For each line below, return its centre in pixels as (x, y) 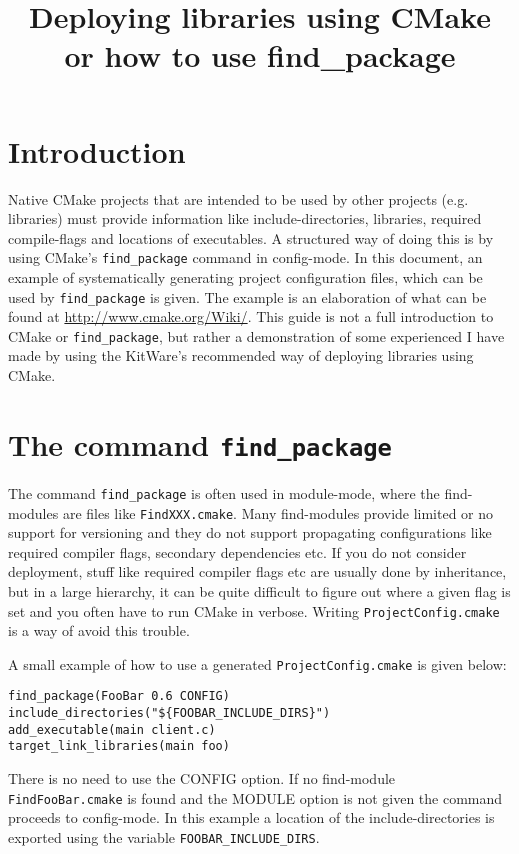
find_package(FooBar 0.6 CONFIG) (119, 696)
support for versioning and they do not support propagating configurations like (250, 532)
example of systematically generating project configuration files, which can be (245, 276)
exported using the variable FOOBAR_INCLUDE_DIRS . (164, 836)
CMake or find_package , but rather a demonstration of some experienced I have (256, 335)
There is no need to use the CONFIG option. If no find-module (202, 778)
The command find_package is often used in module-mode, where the (224, 492)
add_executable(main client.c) (112, 729)
